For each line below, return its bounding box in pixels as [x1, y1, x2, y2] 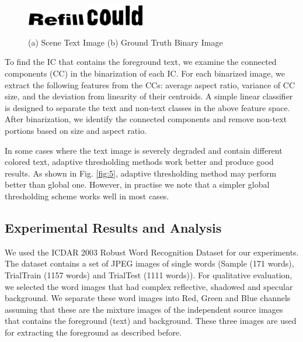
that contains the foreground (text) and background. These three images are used [5, 315, 297, 327]
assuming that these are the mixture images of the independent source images [5, 303, 283, 315]
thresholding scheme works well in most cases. [5, 190, 169, 202]
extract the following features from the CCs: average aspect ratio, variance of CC [5, 78, 295, 91]
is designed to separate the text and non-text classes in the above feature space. [5, 101, 290, 113]
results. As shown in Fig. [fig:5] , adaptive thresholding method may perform [5, 167, 277, 179]
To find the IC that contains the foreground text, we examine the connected [5, 56, 277, 68]
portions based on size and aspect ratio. [5, 125, 147, 137]
